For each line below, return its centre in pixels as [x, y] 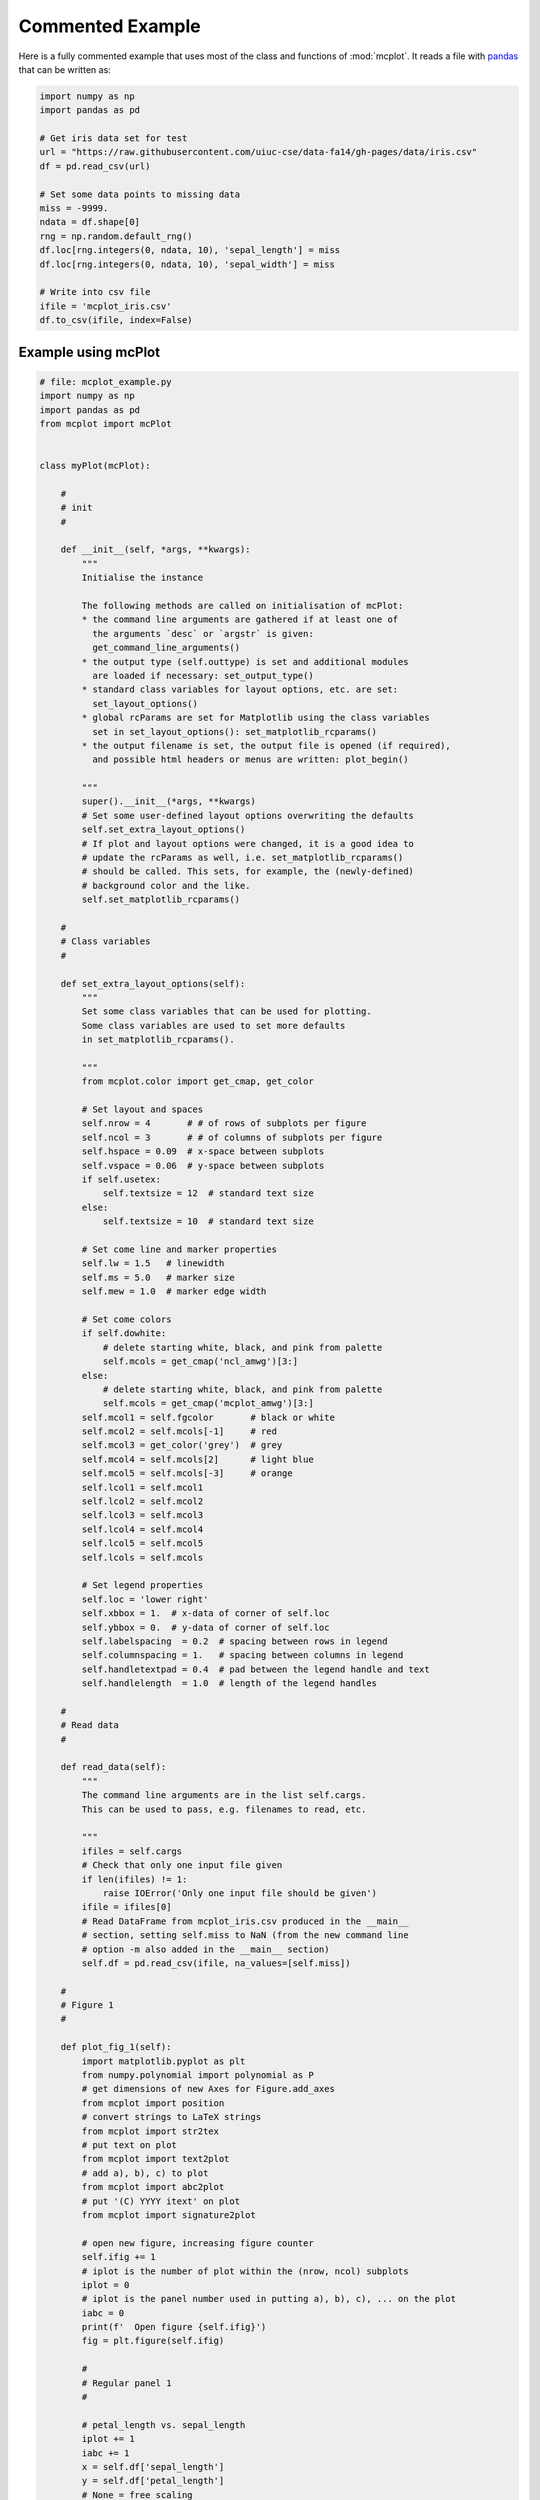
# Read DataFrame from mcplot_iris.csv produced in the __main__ [245, 1921]
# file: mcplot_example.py [105, 381]
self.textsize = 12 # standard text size [208, 1193]
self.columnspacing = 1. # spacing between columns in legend [242, 1655]
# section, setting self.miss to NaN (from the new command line [245, 1935]
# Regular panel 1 [126, 2383]
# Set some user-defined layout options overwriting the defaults [248, 815]
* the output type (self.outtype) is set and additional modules [245, 661]
